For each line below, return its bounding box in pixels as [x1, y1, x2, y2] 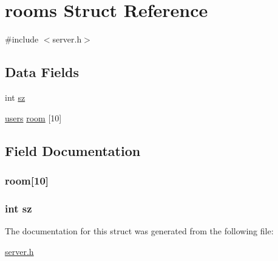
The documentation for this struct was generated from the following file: [5, 224, 274, 237]
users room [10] [5, 111, 62, 124]
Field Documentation [5, 141, 141, 160]
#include [5, 33, 39, 46]
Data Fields [5, 63, 80, 81]
